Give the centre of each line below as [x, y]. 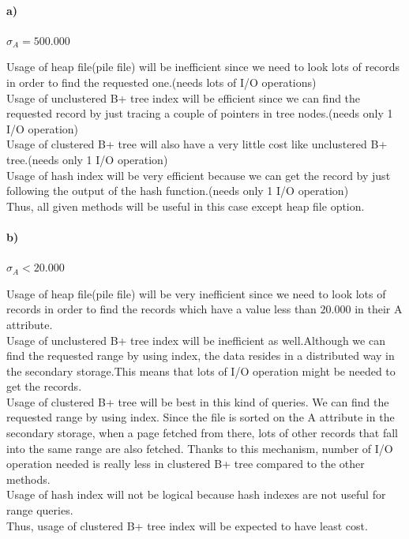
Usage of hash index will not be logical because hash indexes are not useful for [196, 494]
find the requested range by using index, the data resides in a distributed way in [201, 356]
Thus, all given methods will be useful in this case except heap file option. [186, 206]
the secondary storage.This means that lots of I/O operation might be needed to [201, 371]
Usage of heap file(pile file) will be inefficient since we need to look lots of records [203, 67]
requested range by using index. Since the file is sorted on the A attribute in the [201, 417]
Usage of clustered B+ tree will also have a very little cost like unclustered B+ [197, 144]
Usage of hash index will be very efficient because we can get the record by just [199, 175]
